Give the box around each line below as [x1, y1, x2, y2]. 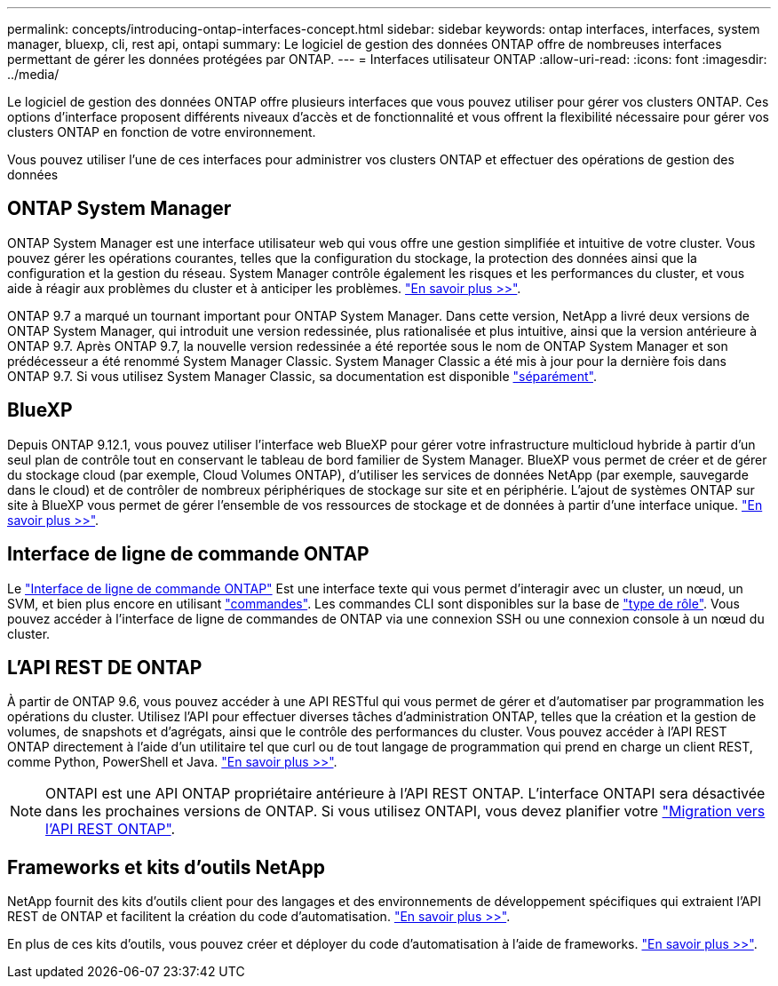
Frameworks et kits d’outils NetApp [7, 855, 325, 879]
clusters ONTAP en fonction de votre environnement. [7, 124, 316, 139]
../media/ [7, 67, 60, 82]
